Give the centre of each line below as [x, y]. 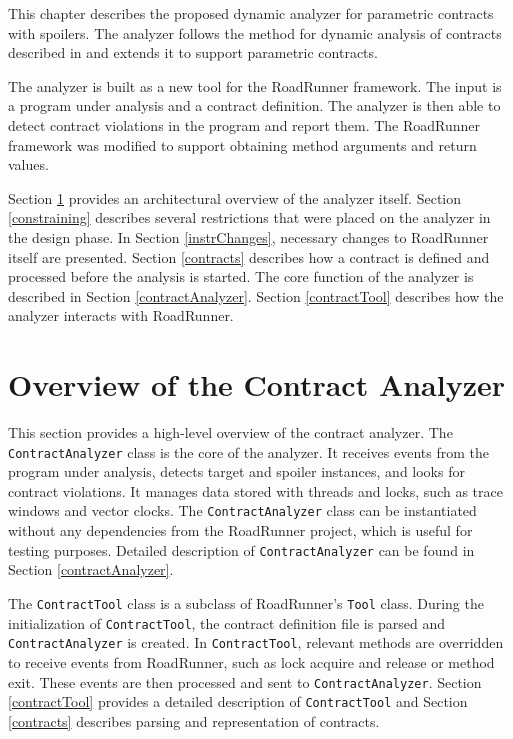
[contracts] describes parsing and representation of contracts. [194, 720]
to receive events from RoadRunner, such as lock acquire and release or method [251, 661]
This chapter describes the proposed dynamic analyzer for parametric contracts [251, 13]
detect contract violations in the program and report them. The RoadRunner [244, 124]
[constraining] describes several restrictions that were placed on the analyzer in [249, 217]
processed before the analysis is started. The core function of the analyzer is [241, 276]
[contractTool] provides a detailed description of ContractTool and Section [238, 701]
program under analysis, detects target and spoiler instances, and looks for [236, 471]
